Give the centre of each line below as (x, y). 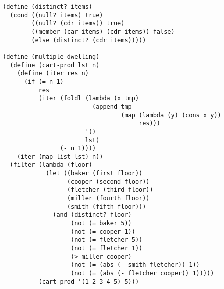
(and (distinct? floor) (92, 215)
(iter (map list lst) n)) (60, 156)
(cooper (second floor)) (108, 181)
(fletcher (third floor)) (110, 190)
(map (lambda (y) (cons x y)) (171, 115)
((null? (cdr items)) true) (78, 24)
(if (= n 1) (44, 82)
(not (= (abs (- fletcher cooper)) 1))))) (142, 273)
